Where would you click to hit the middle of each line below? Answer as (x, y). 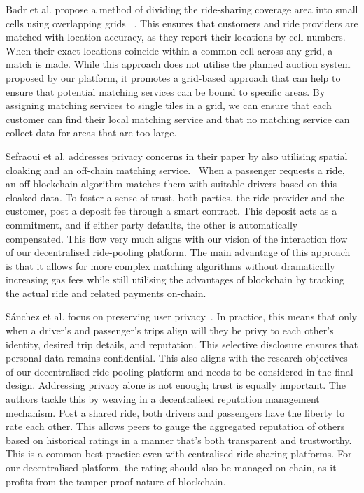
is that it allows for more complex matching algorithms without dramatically (170, 265)
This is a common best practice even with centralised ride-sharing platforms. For (179, 453)
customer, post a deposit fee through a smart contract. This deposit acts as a (171, 211)
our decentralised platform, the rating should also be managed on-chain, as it (171, 467)
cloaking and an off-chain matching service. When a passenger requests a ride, (175, 170)
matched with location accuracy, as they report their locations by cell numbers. (176, 37)
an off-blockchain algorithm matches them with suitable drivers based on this (171, 184)
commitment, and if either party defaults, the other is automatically (152, 224)
